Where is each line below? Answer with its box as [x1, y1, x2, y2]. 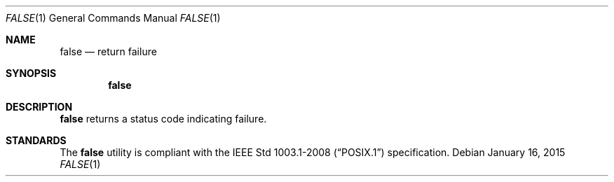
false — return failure [60, 45, 157, 57]
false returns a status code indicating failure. [60, 113, 267, 125]
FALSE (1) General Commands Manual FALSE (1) [6, 12, 221, 24]
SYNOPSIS [6, 67, 57, 79]
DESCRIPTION [6, 101, 73, 113]
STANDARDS [6, 134, 67, 146]
